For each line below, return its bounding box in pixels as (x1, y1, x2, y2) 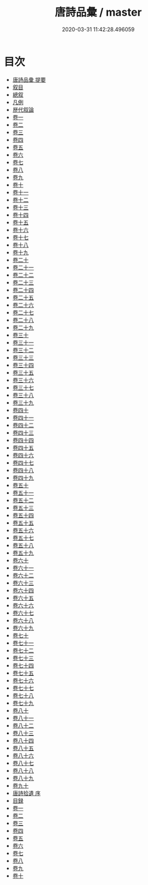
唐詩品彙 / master (55, 5, 142, 19)
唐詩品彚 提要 (12, 76, 46, 83)
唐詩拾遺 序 (12, 789, 41, 797)
